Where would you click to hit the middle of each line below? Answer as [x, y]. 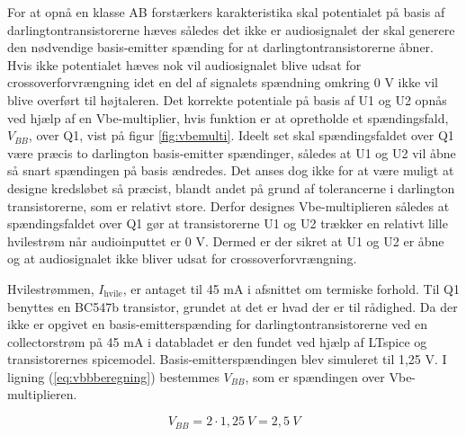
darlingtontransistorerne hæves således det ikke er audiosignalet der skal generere [231, 29]
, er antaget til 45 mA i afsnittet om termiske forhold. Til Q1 [291, 288]
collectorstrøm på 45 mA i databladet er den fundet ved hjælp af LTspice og [217, 341]
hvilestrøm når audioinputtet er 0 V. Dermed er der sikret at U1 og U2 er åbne [226, 240]
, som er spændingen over [315, 376]
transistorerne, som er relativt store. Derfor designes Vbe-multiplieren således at [229, 205]
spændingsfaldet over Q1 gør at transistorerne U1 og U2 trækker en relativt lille [228, 223]
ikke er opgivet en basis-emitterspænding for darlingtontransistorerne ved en [217, 324]
